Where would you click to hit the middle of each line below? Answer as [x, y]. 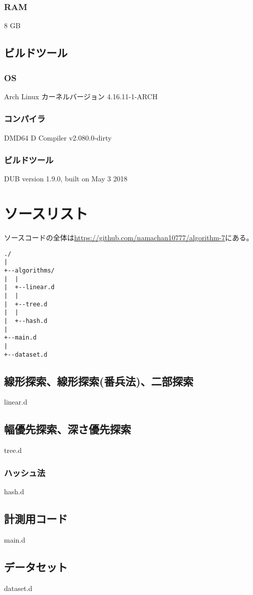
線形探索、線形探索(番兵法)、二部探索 [99, 381]
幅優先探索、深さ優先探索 [68, 429]
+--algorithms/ [29, 271]
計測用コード [36, 519]
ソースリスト [46, 213]
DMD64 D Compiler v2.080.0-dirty [58, 137]
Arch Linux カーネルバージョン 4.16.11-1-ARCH [81, 96]
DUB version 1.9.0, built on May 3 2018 [66, 179]
